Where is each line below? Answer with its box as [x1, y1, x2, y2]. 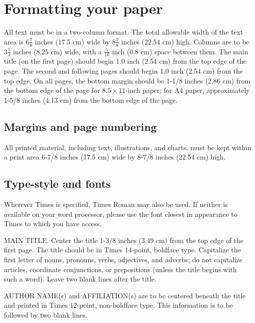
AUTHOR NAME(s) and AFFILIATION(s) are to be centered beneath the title [4, 290, 246, 300]
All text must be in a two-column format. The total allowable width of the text [4, 27, 243, 37]
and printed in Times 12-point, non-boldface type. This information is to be [4, 300, 233, 310]
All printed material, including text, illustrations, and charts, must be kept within [4, 142, 252, 152]
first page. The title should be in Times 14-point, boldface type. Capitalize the [4, 244, 241, 255]
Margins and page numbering [4, 119, 157, 134]
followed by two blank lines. [4, 309, 88, 320]
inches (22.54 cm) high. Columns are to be [121, 36, 250, 46]
